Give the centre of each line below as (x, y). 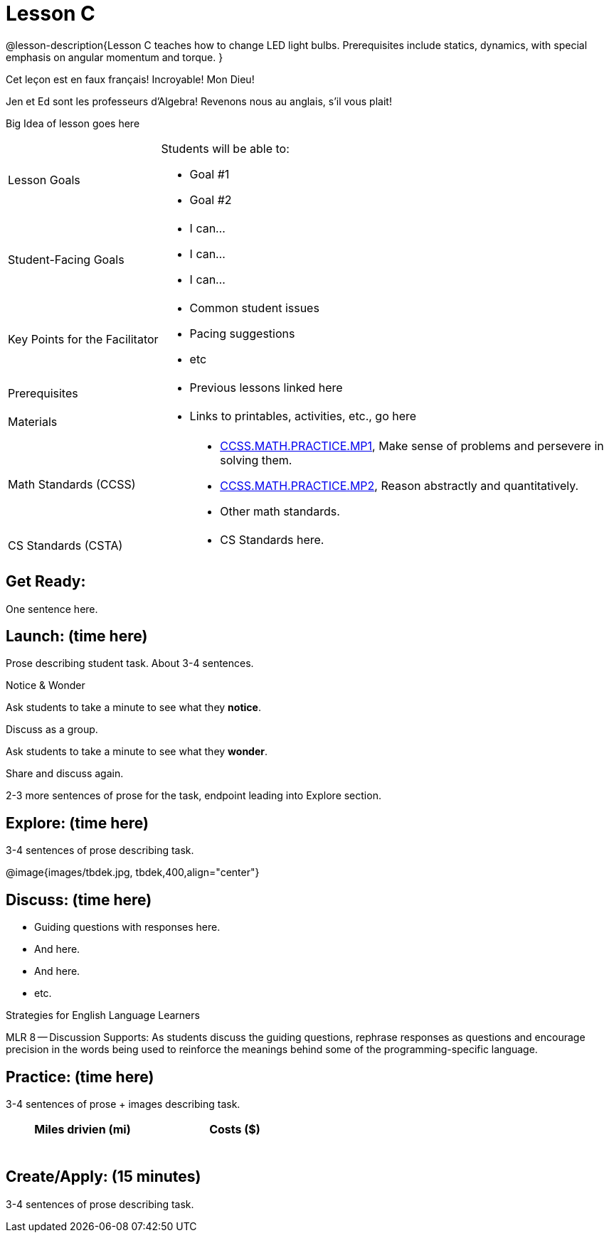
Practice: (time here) (80, 1077)
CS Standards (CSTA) (65, 545)
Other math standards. (280, 511)
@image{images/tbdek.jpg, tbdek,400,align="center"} (133, 873)
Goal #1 (210, 174)
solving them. (256, 460)
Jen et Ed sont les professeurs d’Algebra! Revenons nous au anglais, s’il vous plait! (199, 101)
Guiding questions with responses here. (127, 927)
